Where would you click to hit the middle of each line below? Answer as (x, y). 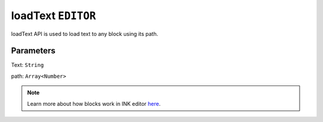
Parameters (33, 51)
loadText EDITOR (54, 16)
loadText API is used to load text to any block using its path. (85, 33)
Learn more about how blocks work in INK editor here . (94, 103)
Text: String (28, 65)
